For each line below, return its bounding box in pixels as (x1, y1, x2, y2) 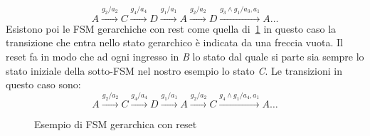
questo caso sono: (6, 77, 81, 92)
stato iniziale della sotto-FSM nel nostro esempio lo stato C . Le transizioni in (6, 63, 342, 78)
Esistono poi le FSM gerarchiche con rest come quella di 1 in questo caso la (6, 21, 337, 36)
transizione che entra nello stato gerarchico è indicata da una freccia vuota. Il (6, 35, 343, 50)
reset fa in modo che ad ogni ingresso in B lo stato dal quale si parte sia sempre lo (6, 48, 364, 63)
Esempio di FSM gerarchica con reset (34, 117, 197, 132)
